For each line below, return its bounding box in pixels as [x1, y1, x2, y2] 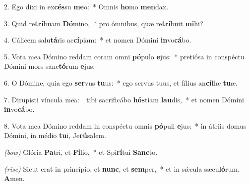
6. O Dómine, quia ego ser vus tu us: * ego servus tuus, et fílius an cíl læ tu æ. [4, 77, 238, 88]
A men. [4, 173, 25, 184]
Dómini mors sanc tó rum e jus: [4, 61, 95, 71]
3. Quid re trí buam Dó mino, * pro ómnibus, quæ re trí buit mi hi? [4, 18, 203, 28]
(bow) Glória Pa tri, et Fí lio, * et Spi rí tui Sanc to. [4, 146, 158, 157]
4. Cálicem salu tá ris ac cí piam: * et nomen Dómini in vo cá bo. [4, 35, 191, 45]
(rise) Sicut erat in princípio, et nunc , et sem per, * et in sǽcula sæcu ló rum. [4, 163, 240, 174]
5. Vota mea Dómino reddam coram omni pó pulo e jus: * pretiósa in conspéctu [4, 51, 245, 61]
